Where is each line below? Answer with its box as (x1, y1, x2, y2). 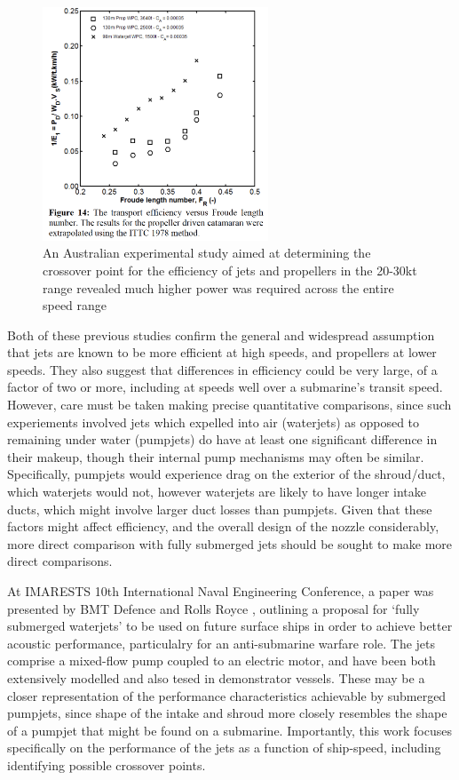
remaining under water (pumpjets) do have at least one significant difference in (7, 430, 438, 449)
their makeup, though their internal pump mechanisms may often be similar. (7, 447, 424, 466)
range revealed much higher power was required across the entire (43, 278, 394, 297)
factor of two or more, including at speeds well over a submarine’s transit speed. (7, 378, 443, 396)
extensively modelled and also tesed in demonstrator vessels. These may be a (7, 668, 425, 687)
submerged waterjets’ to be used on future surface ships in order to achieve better (7, 617, 453, 635)
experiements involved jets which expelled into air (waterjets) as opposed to (7, 412, 420, 431)
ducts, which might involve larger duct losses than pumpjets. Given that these (7, 499, 432, 518)
